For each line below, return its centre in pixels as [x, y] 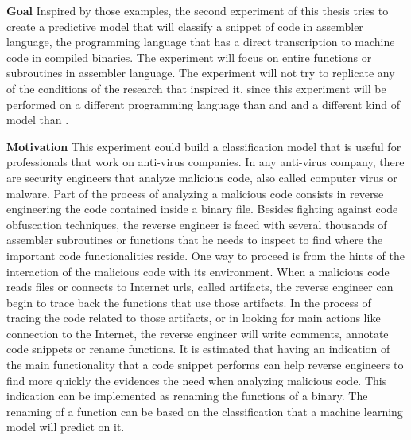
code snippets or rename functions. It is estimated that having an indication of [198, 349]
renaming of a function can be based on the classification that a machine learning [205, 411]
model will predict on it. [66, 427]
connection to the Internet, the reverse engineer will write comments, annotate [198, 333]
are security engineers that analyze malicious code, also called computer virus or [202, 177]
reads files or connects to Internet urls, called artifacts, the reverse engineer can [200, 287]
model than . [38, 120]
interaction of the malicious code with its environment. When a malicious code [198, 271]
